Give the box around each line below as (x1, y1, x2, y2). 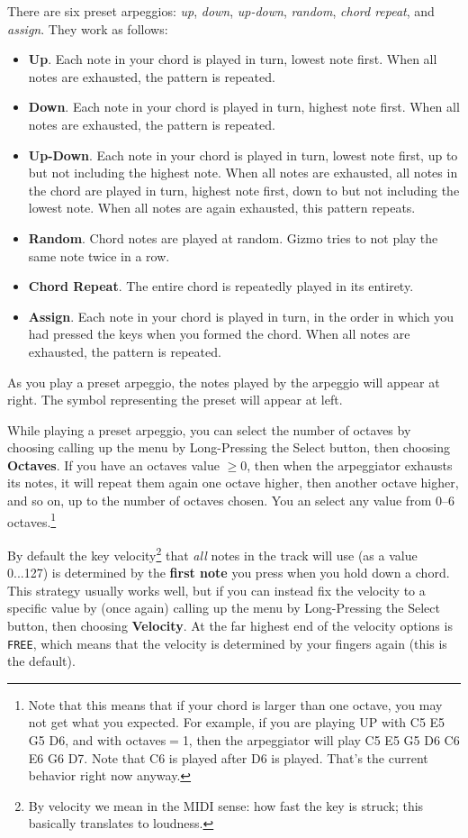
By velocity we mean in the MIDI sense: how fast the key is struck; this (28, 796, 424, 815)
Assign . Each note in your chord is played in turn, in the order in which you (28, 306, 454, 325)
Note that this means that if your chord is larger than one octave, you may (28, 695, 443, 714)
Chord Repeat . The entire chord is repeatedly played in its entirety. (28, 277, 414, 296)
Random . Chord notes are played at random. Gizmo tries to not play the (28, 228, 438, 247)
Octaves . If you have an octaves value (7, 455, 220, 474)
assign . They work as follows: (7, 19, 168, 38)
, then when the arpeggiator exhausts (247, 455, 453, 474)
